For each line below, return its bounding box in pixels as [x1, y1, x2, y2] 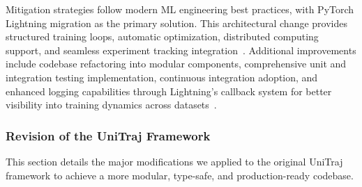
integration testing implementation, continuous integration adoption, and [6, 70, 318, 84]
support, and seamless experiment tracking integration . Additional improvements [6, 42, 356, 57]
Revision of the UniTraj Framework [6, 127, 211, 144]
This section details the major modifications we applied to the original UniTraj [6, 154, 343, 168]
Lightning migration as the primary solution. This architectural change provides [6, 15, 347, 30]
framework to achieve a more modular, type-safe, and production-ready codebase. [6, 168, 354, 182]
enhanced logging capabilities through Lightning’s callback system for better [6, 83, 332, 98]
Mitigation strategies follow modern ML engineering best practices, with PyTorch [6, 2, 354, 16]
